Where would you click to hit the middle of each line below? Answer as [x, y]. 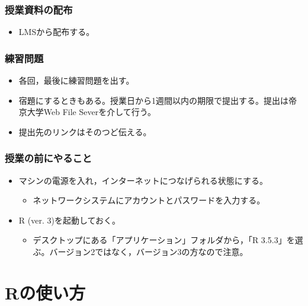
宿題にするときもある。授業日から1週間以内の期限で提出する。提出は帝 [158, 100]
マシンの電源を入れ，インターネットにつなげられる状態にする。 [143, 180]
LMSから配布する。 [57, 32]
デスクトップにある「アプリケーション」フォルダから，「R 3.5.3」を [164, 240]
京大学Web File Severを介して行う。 [87, 112]
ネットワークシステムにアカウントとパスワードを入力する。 [149, 200]
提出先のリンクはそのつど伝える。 [85, 131]
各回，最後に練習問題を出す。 [76, 80]
